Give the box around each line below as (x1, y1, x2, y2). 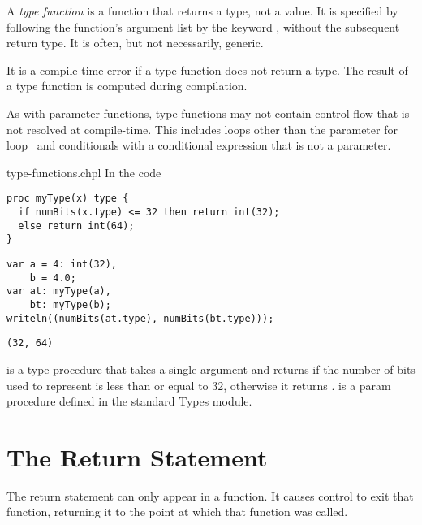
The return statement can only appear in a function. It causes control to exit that (6, 487, 414, 504)
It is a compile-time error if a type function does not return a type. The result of (6, 61, 408, 78)
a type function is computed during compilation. (6, 77, 248, 94)
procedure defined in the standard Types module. (6, 393, 252, 410)
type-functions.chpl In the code (6, 163, 161, 180)
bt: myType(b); (29, 298, 111, 310)
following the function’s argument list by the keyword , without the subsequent (6, 18, 400, 35)
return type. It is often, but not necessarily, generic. (6, 34, 264, 51)
